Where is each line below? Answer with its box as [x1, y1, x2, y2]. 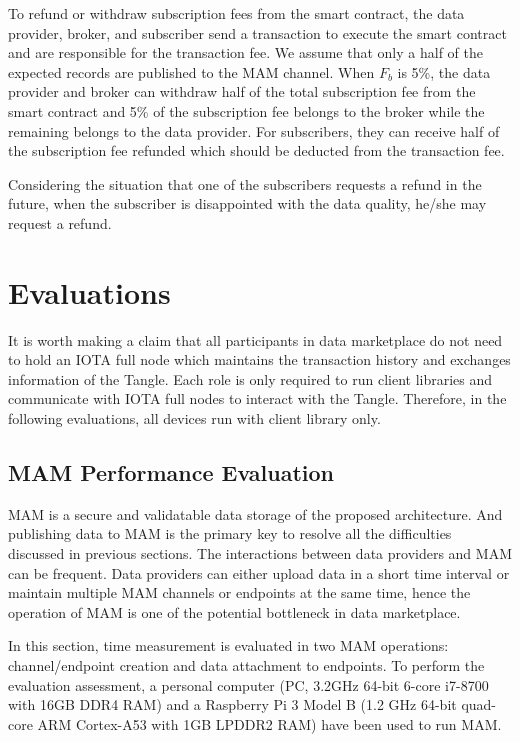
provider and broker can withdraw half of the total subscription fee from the [8, 81, 476, 102]
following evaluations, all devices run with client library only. [8, 408, 381, 429]
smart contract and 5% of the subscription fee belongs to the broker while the [8, 100, 485, 121]
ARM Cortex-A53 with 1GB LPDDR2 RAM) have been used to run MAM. [37, 713, 502, 734]
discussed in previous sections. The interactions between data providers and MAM [8, 543, 512, 564]
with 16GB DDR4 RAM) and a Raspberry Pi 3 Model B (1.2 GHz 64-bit [8, 694, 457, 715]
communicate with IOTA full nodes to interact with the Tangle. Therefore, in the [8, 388, 507, 409]
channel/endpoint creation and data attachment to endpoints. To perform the [8, 654, 485, 675]
